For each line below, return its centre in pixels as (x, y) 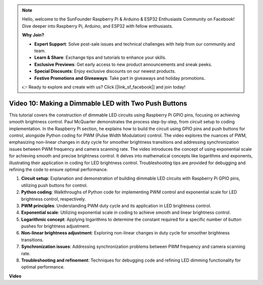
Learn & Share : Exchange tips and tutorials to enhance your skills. (100, 57)
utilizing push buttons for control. (54, 185)
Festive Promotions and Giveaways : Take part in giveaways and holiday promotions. (120, 78)
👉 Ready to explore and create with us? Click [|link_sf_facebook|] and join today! (104, 87)
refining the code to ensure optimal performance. (58, 169)
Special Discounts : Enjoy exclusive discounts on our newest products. (105, 71)
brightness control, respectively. (54, 199)
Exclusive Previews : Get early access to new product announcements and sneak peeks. (123, 64)
